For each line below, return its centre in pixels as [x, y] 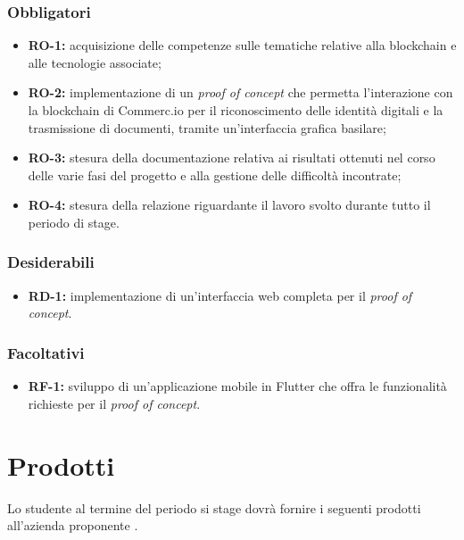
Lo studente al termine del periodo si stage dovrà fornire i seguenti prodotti [214, 507]
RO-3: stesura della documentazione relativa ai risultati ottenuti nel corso [232, 158]
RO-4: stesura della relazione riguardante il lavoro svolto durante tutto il [229, 205]
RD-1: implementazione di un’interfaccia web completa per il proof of [220, 295]
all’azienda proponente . [73, 525]
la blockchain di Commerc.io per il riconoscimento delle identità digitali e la [236, 110]
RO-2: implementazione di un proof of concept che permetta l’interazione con [240, 92]
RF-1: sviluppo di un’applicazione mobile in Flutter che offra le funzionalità [237, 386]
